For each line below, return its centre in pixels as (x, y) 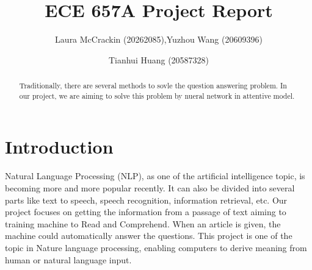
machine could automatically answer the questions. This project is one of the (149, 236)
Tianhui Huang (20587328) (159, 59)
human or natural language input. (68, 259)
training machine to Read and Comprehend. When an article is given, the (143, 223)
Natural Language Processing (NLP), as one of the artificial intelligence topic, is (155, 176)
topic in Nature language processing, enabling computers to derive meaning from (156, 247)
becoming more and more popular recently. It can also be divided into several (150, 187)
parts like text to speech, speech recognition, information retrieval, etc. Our (146, 200)
